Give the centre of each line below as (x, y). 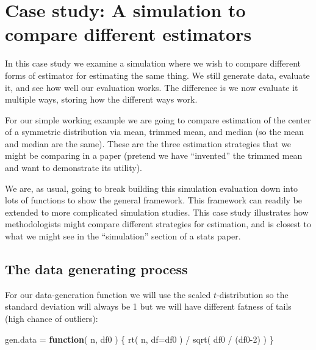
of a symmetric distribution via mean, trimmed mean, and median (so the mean (154, 132)
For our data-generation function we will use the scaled (108, 294)
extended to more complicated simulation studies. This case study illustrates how (157, 212)
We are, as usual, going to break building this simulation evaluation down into (151, 188)
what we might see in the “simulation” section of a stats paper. (123, 236)
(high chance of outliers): (52, 319)
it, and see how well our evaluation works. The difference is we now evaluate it (152, 87)
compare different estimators (128, 34)
